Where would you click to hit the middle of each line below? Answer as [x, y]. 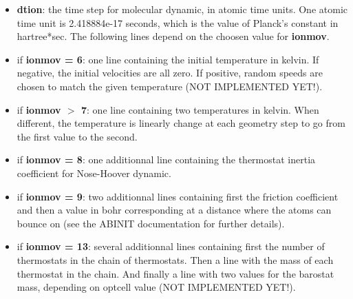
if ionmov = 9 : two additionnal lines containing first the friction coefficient [178, 196]
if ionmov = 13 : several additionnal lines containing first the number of [171, 246]
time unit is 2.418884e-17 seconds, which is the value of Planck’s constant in [178, 22]
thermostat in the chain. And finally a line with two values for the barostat [175, 273]
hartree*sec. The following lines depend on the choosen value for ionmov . [173, 36]
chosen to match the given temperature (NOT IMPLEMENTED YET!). [170, 86]
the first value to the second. [77, 136]
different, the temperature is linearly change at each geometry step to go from [181, 123]
